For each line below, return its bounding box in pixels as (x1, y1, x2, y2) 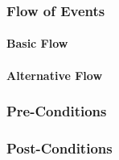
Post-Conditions (6, 137, 113, 158)
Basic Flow (6, 35, 68, 52)
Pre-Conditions (6, 101, 107, 121)
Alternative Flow (6, 66, 103, 83)
